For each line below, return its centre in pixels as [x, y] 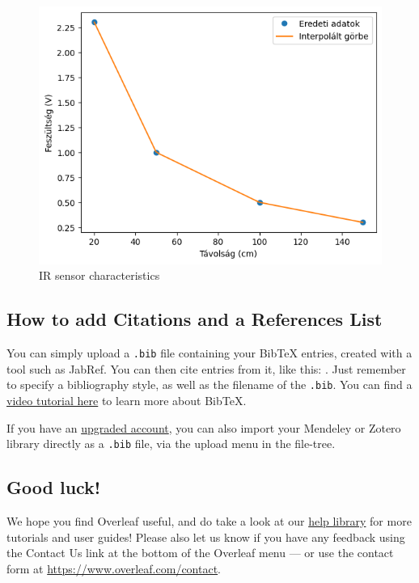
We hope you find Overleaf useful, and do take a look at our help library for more [209, 521]
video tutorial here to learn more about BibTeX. [127, 401]
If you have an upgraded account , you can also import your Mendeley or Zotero [204, 427]
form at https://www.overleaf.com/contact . [114, 568]
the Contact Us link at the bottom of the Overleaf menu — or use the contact [200, 553]
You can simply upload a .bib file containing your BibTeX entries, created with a [209, 353]
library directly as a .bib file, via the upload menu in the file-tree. [171, 444]
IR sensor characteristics [99, 275]
